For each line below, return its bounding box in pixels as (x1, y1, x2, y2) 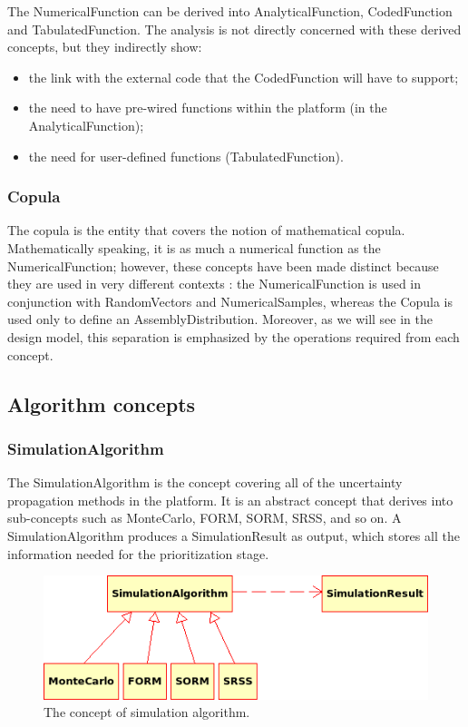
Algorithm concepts (7, 389, 196, 418)
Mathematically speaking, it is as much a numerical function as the (7, 238, 381, 257)
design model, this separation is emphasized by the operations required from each (7, 327, 460, 346)
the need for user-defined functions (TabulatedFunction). (28, 146, 344, 165)
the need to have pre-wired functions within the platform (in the (28, 98, 387, 117)
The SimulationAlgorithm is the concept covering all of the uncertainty (7, 473, 403, 492)
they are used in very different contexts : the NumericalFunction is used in (7, 274, 422, 293)
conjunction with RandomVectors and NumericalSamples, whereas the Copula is (7, 291, 453, 310)
